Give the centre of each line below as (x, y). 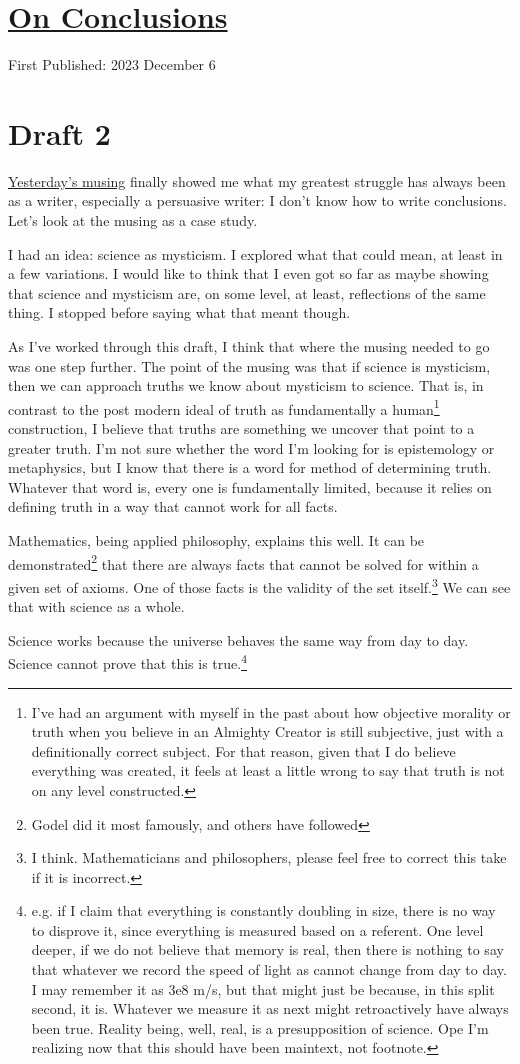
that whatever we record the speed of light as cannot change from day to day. (269, 969)
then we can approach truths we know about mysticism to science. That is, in (246, 385)
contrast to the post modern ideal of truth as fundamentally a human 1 (224, 407)
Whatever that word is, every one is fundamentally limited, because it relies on (250, 486)
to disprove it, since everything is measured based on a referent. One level (257, 929)
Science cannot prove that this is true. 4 (128, 661)
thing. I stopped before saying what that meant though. (179, 312)
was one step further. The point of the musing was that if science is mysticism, (249, 365)
